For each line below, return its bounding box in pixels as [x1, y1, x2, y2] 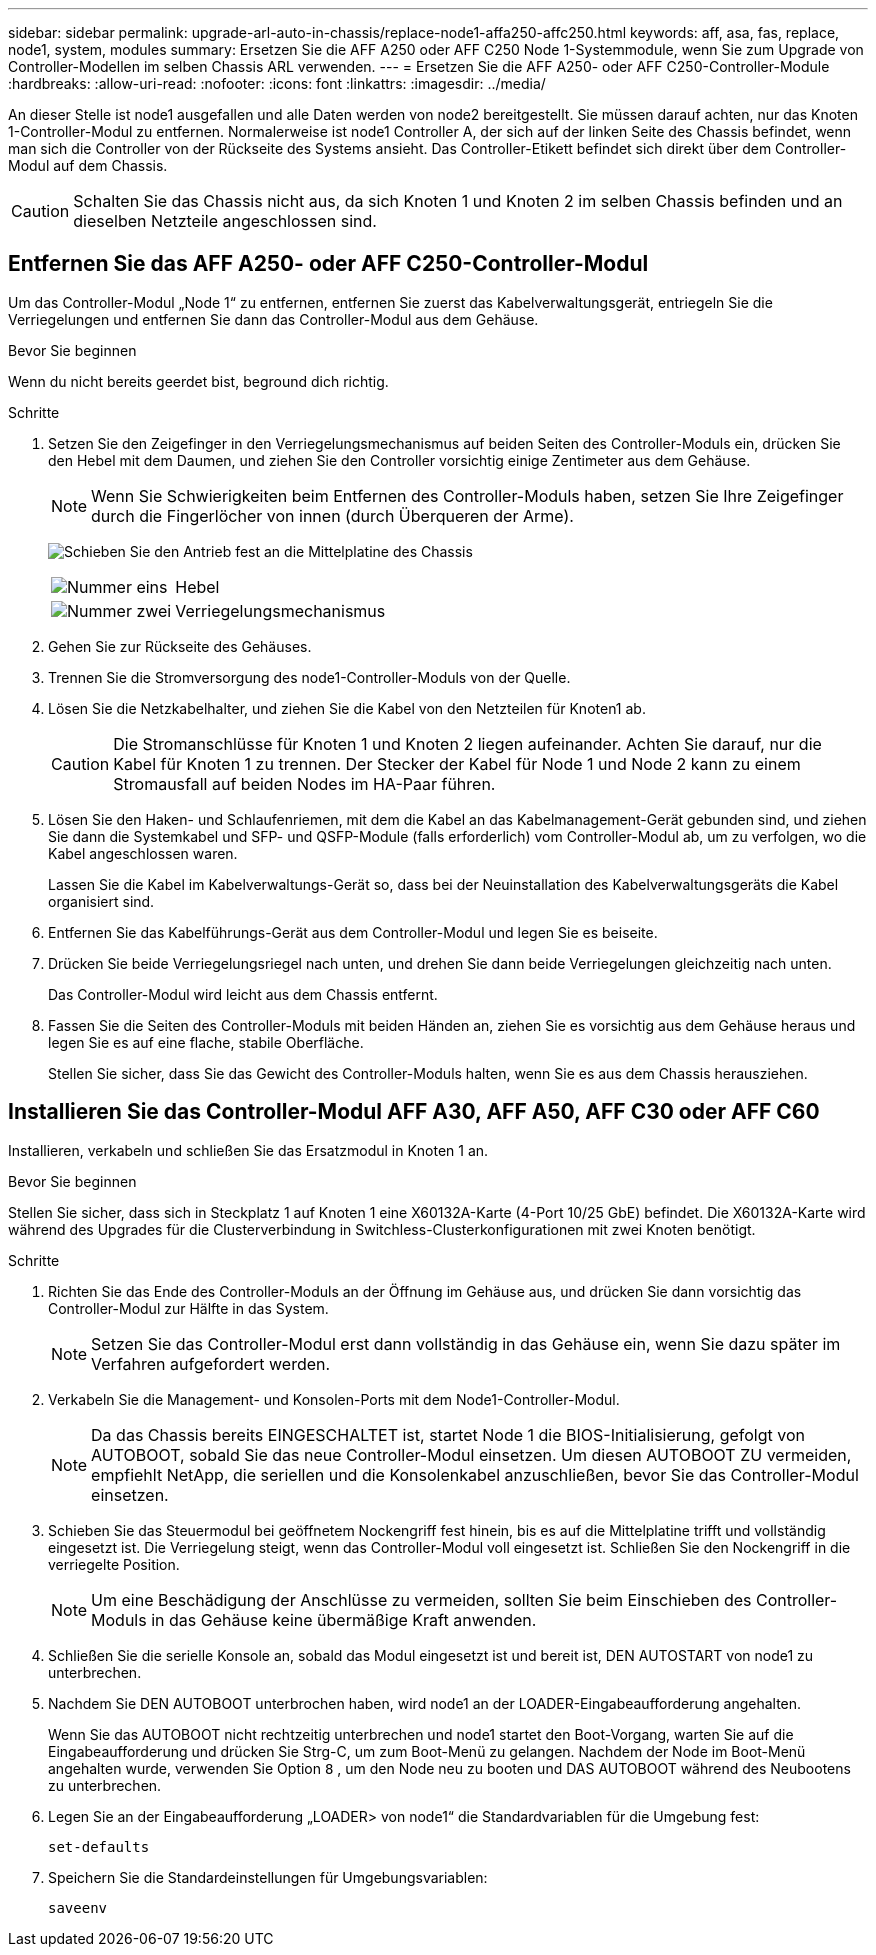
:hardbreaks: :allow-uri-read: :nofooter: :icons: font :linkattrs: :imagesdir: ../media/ [8, 75, 546, 92]
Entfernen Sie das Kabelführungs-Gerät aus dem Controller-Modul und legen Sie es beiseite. [48, 923, 658, 941]
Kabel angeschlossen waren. [48, 844, 238, 862]
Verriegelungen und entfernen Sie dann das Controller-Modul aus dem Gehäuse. [8, 310, 539, 328]
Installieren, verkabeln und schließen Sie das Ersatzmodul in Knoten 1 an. [8, 1141, 489, 1159]
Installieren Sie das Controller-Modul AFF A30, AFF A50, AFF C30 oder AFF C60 [8, 1099, 820, 1125]
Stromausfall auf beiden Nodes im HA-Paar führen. [113, 773, 496, 794]
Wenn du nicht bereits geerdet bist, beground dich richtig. [8, 372, 389, 390]
